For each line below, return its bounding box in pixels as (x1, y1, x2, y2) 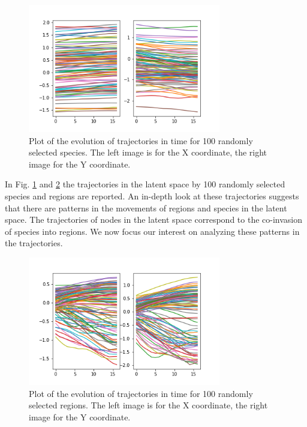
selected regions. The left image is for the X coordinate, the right (29, 399, 268, 411)
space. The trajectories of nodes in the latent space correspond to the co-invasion (5, 213, 303, 226)
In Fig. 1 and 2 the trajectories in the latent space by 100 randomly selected (5, 178, 285, 190)
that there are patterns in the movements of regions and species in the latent (5, 201, 287, 214)
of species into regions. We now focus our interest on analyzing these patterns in (5, 225, 300, 237)
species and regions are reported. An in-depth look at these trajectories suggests (5, 189, 299, 202)
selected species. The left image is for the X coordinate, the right (29, 146, 267, 159)
